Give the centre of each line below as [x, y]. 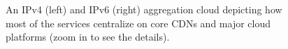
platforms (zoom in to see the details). [88, 37]
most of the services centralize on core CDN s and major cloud [138, 23]
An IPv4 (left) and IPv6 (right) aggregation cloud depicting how [144, 9]
